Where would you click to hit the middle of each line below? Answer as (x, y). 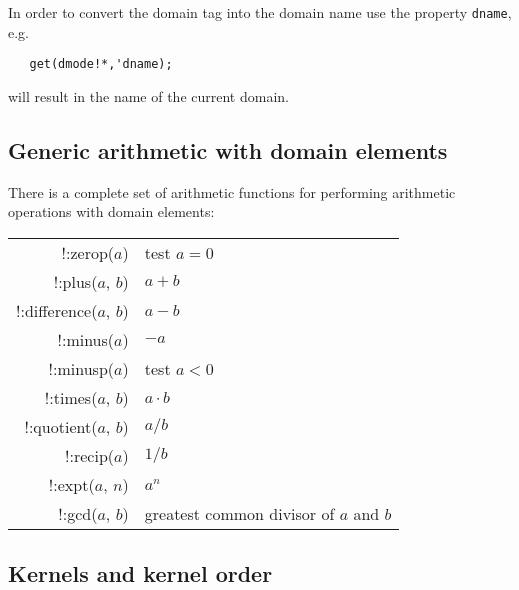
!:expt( (71, 484)
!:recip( (90, 455)
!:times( (71, 397)
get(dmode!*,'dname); (101, 64)
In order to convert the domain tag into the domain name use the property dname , (260, 12)
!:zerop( (88, 252)
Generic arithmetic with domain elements (228, 149)
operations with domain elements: (111, 211)
